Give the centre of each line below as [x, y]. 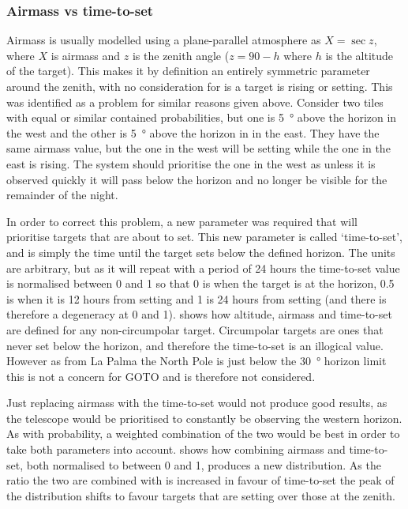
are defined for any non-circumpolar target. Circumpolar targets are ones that [195, 329]
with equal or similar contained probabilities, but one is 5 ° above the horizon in [202, 117]
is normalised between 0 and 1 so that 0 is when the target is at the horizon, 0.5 [200, 283]
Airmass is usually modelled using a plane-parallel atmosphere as [164, 40]
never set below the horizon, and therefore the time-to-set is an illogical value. [195, 345]
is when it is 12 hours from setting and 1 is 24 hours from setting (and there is [197, 298]
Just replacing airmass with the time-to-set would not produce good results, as [197, 403]
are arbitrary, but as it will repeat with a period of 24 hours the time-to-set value [203, 268]
